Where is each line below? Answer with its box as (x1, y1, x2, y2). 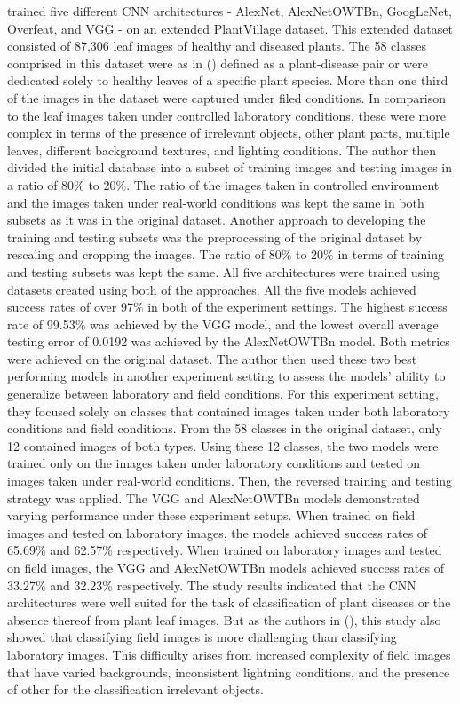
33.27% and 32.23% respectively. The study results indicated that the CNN (7, 575, 416, 594)
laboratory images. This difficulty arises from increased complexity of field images (7, 645, 451, 663)
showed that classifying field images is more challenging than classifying (7, 628, 397, 646)
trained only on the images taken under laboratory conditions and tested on (7, 454, 421, 472)
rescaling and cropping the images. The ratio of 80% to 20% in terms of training (7, 245, 444, 264)
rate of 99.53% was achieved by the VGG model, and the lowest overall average (7, 314, 439, 333)
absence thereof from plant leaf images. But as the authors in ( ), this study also (7, 610, 441, 629)
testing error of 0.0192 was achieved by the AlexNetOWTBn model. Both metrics (7, 332, 450, 351)
